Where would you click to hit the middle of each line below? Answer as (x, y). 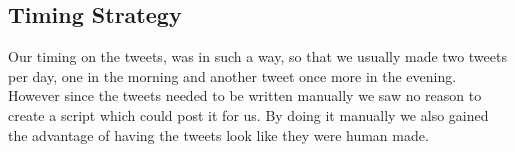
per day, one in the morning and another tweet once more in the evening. (232, 75)
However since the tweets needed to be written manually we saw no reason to (245, 95)
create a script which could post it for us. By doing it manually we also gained (248, 114)
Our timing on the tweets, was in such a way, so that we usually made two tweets (257, 56)
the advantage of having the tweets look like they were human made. (218, 134)
